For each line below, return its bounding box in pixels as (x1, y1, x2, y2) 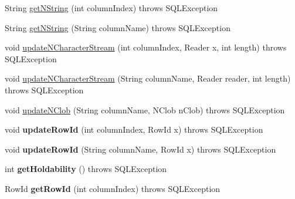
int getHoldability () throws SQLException (5, 163, 167, 175)
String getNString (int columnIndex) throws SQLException (5, 2, 218, 14)
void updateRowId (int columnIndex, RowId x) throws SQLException (5, 123, 263, 136)
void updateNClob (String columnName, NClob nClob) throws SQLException (5, 103, 285, 116)
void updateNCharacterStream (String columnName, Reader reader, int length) (5, 72, 291, 85)
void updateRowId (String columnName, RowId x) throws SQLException (5, 143, 276, 155)
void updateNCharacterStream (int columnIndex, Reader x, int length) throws (5, 41, 287, 53)
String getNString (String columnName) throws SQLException (5, 21, 230, 33)
